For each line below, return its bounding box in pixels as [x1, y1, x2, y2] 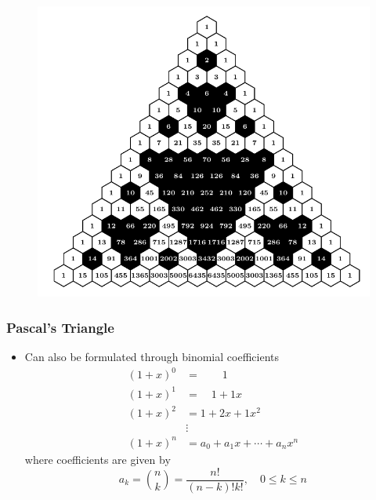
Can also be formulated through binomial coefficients [24, 349, 279, 365]
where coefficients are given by [24, 451, 171, 467]
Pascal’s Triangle [6, 317, 114, 337]
